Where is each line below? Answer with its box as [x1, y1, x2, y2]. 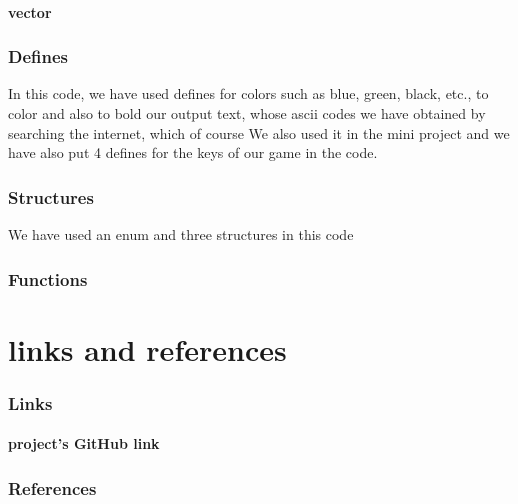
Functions [8, 266, 88, 291]
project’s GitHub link [8, 433, 160, 454]
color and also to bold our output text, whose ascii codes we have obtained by [8, 103, 486, 123]
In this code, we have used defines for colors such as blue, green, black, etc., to [8, 83, 489, 104]
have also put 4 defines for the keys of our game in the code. [8, 142, 378, 163]
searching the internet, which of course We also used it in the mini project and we [8, 122, 510, 143]
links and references [8, 328, 287, 369]
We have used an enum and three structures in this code [8, 224, 354, 244]
